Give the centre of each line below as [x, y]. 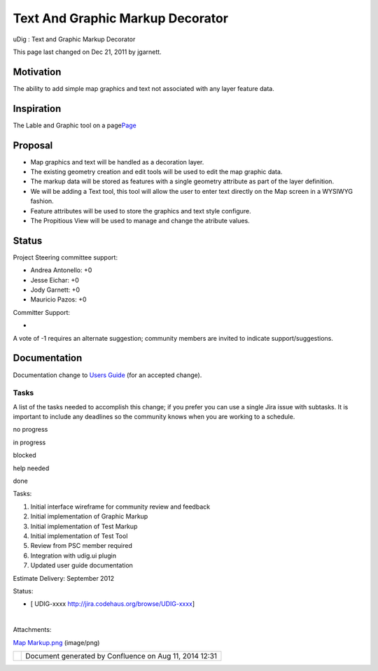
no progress [30, 430]
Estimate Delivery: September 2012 [64, 578]
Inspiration [37, 108]
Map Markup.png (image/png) [56, 642]
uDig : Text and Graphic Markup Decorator [74, 39]
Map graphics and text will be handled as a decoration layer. [117, 162]
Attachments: [32, 630]
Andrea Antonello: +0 [61, 270]
